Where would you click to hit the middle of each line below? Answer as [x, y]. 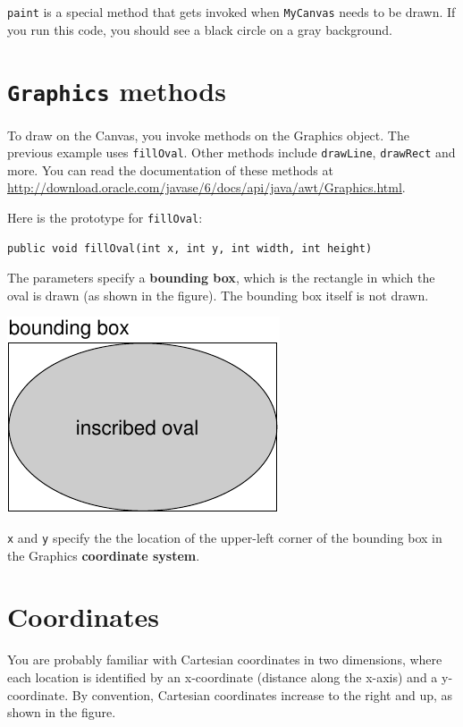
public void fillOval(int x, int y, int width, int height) [190, 248]
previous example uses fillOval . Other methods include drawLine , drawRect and [231, 152]
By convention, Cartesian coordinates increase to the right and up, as [262, 694]
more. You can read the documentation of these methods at [170, 169]
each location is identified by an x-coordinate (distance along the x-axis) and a [223, 676]
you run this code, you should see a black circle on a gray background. [200, 29]
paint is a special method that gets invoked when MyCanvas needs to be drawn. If [231, 12]
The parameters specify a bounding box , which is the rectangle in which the [221, 278]
